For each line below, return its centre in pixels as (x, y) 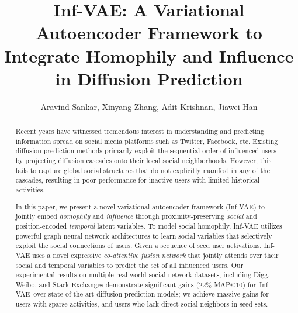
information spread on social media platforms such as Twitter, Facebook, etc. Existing (147, 141)
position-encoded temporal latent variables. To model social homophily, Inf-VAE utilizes (149, 226)
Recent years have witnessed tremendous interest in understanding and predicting (140, 131)
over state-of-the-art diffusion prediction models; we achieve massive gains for (151, 294)
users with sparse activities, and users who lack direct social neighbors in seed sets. (142, 304)
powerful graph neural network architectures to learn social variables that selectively (144, 235)
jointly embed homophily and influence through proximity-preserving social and (136, 216)
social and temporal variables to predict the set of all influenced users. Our (129, 265)
